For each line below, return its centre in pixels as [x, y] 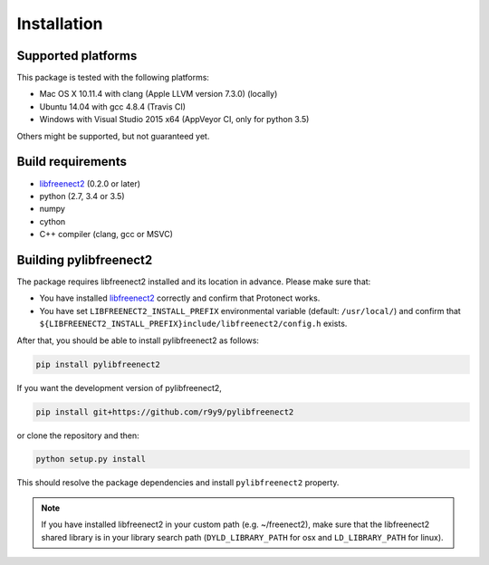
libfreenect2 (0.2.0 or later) [90, 183]
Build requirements [72, 162]
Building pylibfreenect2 [85, 259]
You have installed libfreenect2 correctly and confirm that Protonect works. [180, 298]
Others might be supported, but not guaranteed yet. [113, 136]
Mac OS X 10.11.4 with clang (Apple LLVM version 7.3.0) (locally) [158, 94]
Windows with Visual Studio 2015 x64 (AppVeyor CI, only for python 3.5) [174, 120]
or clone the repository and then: [78, 436]
